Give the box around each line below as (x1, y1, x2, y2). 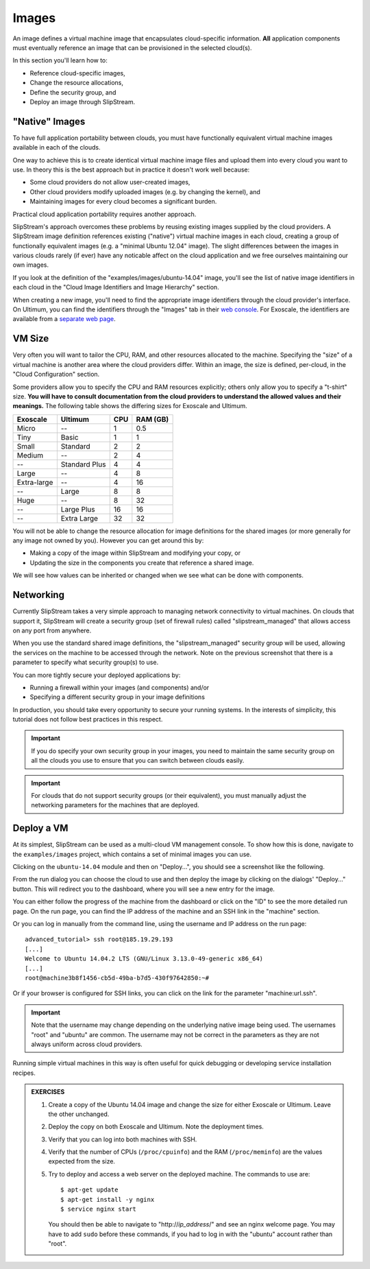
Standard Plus (60, 460, 106, 469)
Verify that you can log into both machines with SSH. (48, 1135, 197, 1143)
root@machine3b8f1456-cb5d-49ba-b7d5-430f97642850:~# (25, 974, 209, 982)
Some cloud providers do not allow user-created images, (29, 178, 190, 187)
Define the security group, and (29, 88, 116, 96)
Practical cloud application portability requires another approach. (12, 210, 197, 218)
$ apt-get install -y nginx (60, 1196, 155, 1203)
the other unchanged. (48, 1110, 110, 1118)
